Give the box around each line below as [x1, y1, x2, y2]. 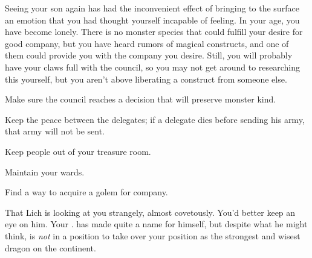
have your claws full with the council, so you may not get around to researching [5, 60, 301, 73]
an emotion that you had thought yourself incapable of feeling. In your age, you [5, 13, 300, 26]
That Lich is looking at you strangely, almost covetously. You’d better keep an [5, 206, 296, 218]
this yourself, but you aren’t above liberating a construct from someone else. [5, 72, 287, 85]
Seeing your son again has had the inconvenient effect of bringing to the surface [5, 2, 299, 14]
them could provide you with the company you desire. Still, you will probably [5, 49, 293, 61]
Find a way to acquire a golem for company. [5, 186, 168, 198]
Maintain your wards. [5, 165, 85, 178]
